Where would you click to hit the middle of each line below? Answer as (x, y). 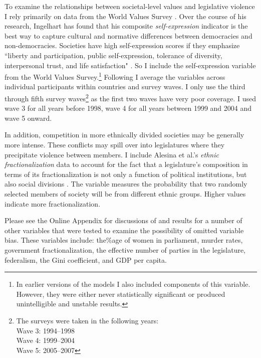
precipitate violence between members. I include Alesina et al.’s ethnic (112, 154)
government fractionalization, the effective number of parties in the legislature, (125, 249)
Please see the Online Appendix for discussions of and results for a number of (123, 220)
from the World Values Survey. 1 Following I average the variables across (115, 76)
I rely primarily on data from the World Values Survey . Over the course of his (125, 16)
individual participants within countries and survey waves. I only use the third (125, 86)
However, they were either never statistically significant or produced (121, 294)
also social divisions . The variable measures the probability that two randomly (126, 184)
